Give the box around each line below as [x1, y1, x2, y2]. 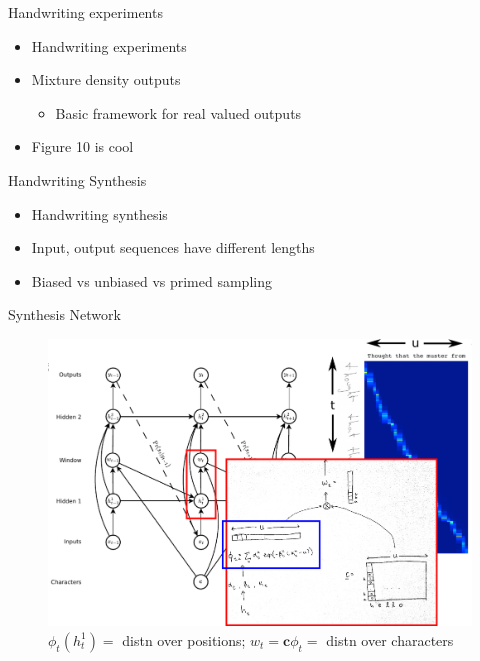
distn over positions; [122, 629, 246, 650]
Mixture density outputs [31, 69, 181, 90]
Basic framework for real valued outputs [55, 102, 302, 123]
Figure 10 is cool [31, 136, 134, 157]
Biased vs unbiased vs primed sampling [31, 270, 272, 291]
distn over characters [326, 629, 454, 650]
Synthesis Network [8, 304, 121, 325]
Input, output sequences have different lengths [31, 237, 315, 258]
